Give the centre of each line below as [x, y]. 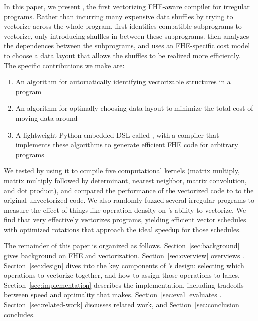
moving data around [46, 118]
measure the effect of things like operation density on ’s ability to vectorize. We [125, 209]
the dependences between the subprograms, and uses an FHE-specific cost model [127, 45]
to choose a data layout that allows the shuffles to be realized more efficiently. [122, 55]
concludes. [20, 314]
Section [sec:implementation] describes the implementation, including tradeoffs [124, 284]
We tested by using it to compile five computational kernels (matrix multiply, [122, 171]
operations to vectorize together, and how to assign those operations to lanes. [122, 275]
